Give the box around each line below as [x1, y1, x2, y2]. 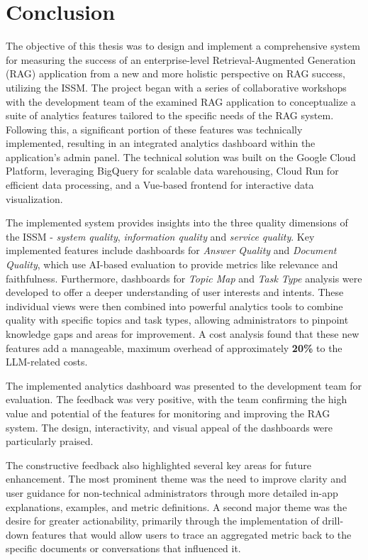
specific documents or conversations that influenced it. [6, 541, 241, 556]
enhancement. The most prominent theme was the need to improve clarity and [6, 471, 347, 486]
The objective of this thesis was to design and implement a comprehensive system [6, 38, 360, 53]
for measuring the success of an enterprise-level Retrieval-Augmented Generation [6, 52, 356, 67]
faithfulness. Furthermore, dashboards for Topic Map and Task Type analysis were [6, 270, 362, 285]
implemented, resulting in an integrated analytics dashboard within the [6, 136, 316, 150]
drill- [322, 513, 344, 528]
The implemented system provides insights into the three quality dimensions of [6, 215, 348, 230]
